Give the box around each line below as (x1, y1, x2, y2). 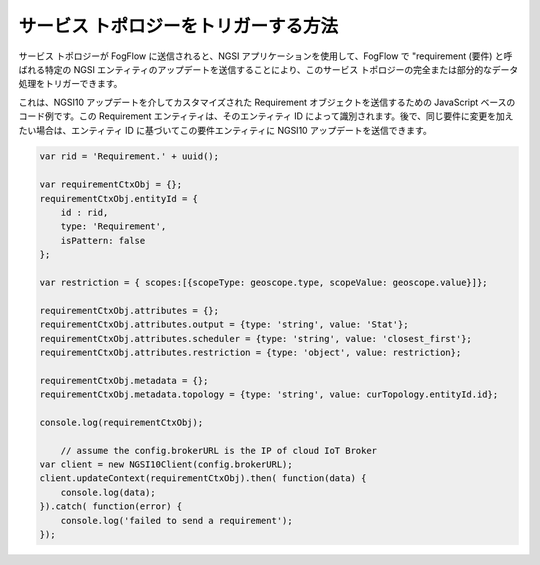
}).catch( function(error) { (39, 501, 183, 512)
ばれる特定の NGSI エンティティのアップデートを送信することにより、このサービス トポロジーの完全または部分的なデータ (18, 63, 519, 75)
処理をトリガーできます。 (18, 78, 123, 90)
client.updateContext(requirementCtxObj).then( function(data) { (39, 473, 367, 484)
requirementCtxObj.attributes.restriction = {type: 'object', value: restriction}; (39, 346, 462, 358)
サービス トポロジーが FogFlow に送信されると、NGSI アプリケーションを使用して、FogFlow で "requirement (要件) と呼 (18, 50, 513, 62)
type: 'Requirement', (60, 221, 167, 232)
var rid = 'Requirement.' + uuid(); (39, 151, 220, 162)
